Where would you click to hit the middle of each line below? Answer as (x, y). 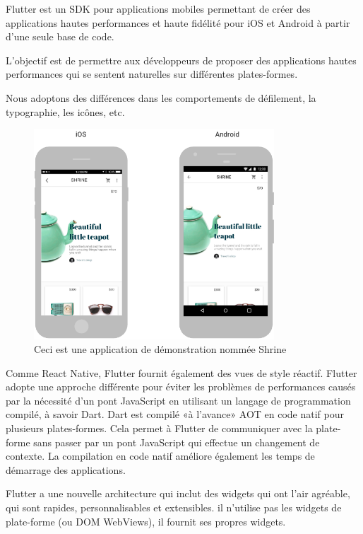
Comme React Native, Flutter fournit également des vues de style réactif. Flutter (181, 372)
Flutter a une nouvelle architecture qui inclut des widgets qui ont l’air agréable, (178, 493)
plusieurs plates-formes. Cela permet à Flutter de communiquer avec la (159, 428)
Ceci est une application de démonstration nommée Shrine (160, 349)
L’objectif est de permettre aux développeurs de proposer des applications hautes (181, 60)
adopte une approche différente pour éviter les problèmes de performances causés (181, 387)
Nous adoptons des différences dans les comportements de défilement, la (161, 97)
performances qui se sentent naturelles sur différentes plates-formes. (152, 74)
